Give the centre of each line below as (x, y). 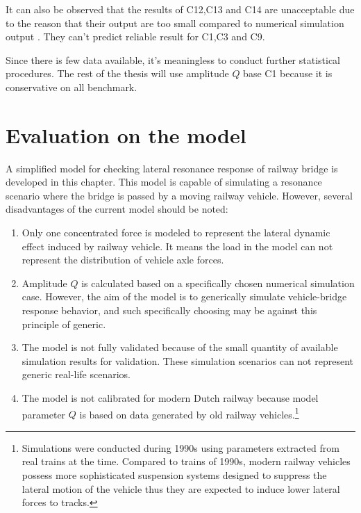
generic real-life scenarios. (76, 374)
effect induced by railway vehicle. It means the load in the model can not (177, 246)
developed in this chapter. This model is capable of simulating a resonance (164, 182)
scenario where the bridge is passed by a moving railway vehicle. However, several (179, 195)
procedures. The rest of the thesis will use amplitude (117, 73)
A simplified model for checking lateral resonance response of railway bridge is (172, 168)
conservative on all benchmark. (72, 87)
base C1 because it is (288, 73)
